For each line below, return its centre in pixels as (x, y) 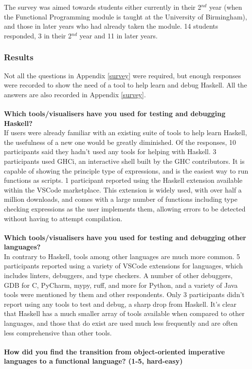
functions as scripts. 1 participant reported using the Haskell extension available (123, 180)
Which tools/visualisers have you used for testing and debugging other (125, 237)
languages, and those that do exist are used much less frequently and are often (121, 323)
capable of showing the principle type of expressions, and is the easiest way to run (126, 170)
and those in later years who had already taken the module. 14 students (111, 26)
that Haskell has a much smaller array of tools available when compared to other (124, 313)
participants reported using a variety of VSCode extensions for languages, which (123, 266)
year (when (225, 7)
